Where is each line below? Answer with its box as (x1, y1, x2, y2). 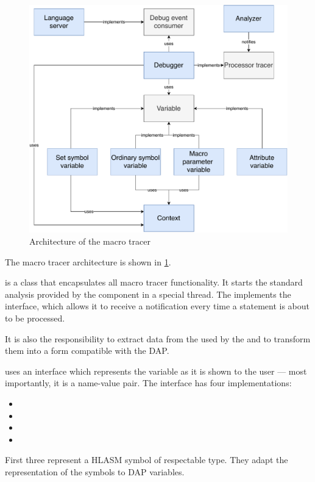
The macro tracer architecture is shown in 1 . (5, 255, 171, 268)
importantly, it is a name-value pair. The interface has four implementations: (5, 376, 292, 389)
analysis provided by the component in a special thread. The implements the (5, 287, 291, 300)
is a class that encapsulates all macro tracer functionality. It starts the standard (5, 276, 303, 289)
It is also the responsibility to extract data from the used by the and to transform (5, 332, 311, 345)
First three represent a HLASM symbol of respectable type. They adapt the (5, 453, 288, 466)
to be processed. (5, 312, 65, 325)
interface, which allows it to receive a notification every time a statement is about (5, 300, 310, 312)
